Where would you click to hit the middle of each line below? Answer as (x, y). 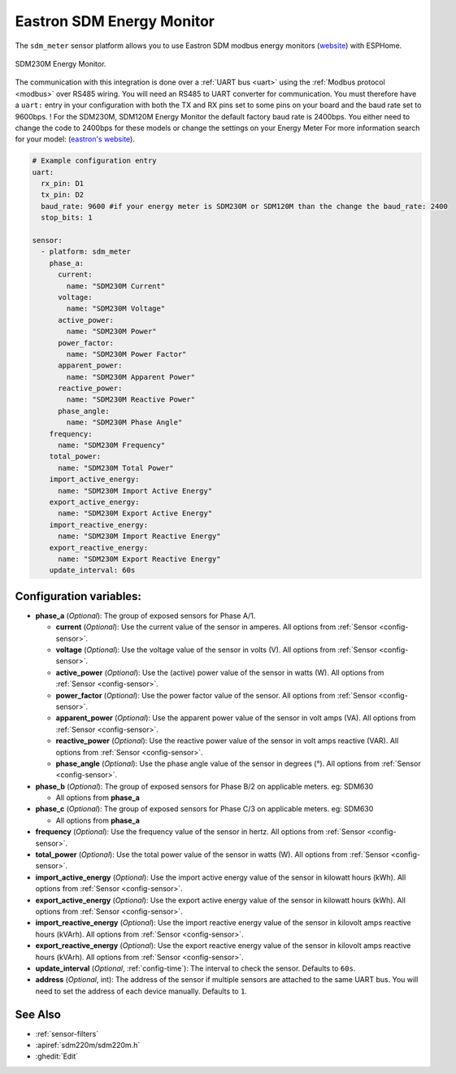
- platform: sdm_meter (86, 252)
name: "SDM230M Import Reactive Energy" (139, 536)
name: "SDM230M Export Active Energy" (135, 513)
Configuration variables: (78, 596)
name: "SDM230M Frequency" (112, 446)
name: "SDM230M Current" (116, 286)
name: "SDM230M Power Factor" (126, 354)
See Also (38, 1014)
